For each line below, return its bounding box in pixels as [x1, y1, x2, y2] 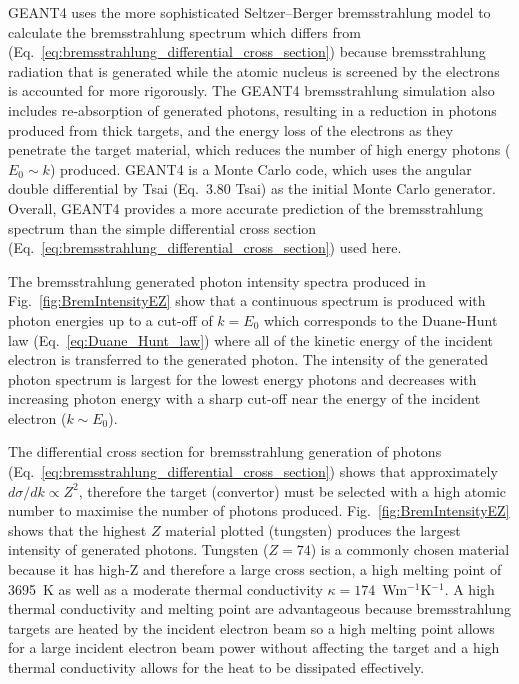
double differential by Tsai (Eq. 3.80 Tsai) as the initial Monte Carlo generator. [8, 178, 496, 199]
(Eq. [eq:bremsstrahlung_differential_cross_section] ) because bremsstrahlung [8, 41, 486, 62]
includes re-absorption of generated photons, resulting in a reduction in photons [8, 99, 497, 120]
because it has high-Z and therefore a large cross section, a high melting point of [8, 559, 502, 580]
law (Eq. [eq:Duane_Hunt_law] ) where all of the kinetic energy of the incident [8, 329, 494, 350]
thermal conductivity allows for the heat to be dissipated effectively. [8, 657, 425, 677]
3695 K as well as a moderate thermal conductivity [8, 578, 323, 599]
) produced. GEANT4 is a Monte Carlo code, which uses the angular [49, 158, 472, 179]
